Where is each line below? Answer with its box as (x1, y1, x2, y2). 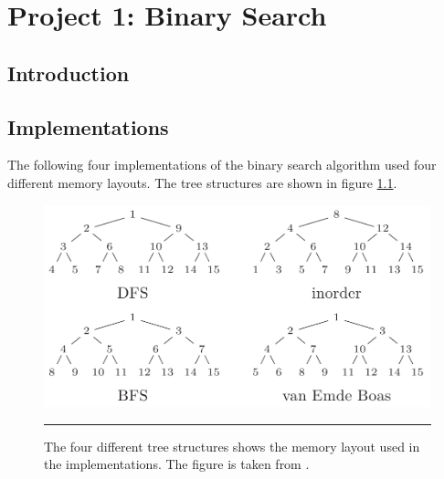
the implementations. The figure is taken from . (44, 454, 310, 474)
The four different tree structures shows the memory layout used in (44, 436, 420, 455)
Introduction (7, 58, 130, 87)
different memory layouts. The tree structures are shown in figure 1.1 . (7, 172, 397, 192)
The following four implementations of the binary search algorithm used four (7, 155, 437, 174)
